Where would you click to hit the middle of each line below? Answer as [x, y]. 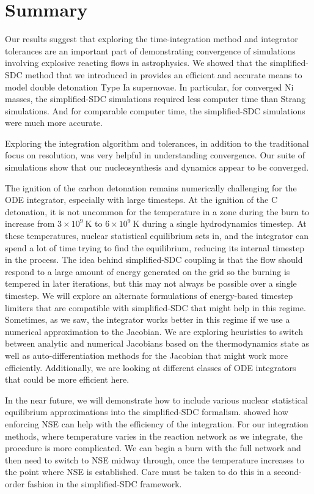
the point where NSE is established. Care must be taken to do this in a [138, 472]
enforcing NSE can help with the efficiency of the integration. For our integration [157, 423]
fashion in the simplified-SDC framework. [104, 483]
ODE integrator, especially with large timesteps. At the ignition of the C [141, 200]
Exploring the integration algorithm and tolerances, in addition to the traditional [157, 143]
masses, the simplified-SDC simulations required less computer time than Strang [155, 99]
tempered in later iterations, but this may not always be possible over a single [151, 283]
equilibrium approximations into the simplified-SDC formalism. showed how [147, 412]
